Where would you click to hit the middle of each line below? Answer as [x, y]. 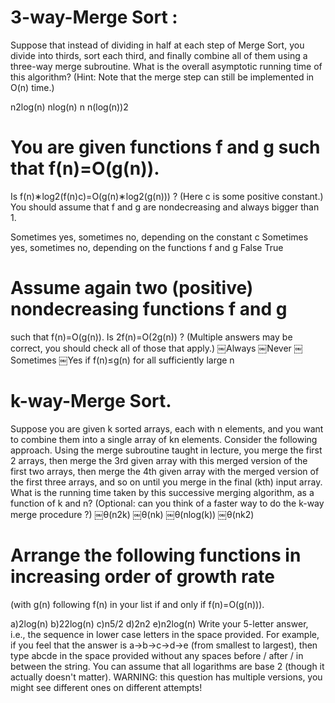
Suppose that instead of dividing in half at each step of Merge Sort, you [157, 45]
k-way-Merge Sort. [91, 401]
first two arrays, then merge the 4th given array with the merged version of [165, 471]
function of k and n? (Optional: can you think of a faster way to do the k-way [167, 503]
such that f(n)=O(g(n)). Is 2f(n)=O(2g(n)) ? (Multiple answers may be [151, 337]
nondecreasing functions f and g [149, 309]
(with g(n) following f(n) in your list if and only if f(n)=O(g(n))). [137, 604]
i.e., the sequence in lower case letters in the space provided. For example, [165, 634]
